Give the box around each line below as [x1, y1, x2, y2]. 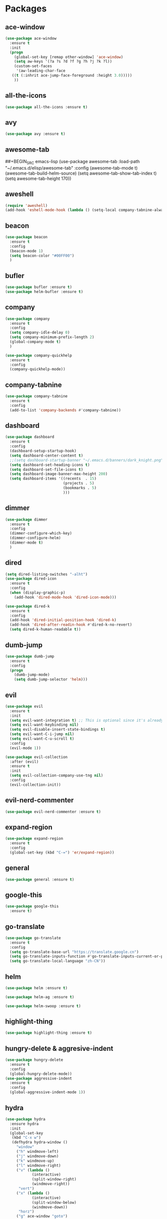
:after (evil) [9, 759, 39, 764]
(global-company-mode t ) [9, 339, 61, 345]
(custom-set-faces [14, 64, 52, 69]
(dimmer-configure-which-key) [9, 531, 72, 536]
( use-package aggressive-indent [5, 1076, 72, 1081]
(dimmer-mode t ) [9, 540, 43, 545]
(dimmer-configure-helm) [9, 536, 61, 541]
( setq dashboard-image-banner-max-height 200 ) [9, 471, 108, 476]
